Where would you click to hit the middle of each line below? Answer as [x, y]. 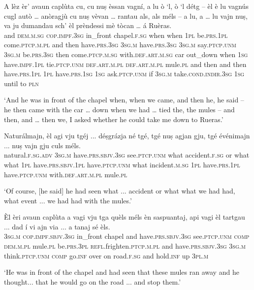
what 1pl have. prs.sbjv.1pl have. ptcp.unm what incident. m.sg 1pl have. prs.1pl [122, 164]
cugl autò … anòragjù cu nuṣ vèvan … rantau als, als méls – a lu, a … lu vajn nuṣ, [126, 16]
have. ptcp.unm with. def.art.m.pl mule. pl [66, 174]
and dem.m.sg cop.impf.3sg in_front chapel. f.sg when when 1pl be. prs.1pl [116, 35]
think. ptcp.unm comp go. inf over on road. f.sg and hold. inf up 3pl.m [106, 255]
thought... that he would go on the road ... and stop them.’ [93, 281]
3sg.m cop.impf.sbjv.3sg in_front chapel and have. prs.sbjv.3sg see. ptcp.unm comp [127, 236]
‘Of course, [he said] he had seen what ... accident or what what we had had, [120, 191]
